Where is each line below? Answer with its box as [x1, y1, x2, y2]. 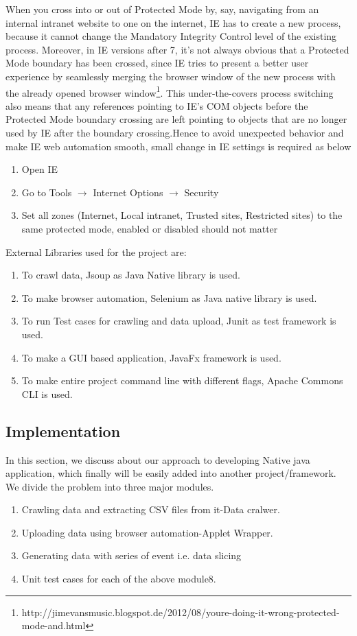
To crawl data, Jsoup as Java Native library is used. [21, 268, 240, 282]
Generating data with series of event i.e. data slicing [21, 548, 242, 563]
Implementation [5, 420, 121, 441]
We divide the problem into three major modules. [5, 479, 214, 493]
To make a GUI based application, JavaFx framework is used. [21, 350, 281, 364]
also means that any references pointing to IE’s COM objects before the [5, 98, 308, 113]
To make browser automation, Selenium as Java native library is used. [21, 290, 317, 305]
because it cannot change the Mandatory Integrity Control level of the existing [5, 29, 337, 43]
